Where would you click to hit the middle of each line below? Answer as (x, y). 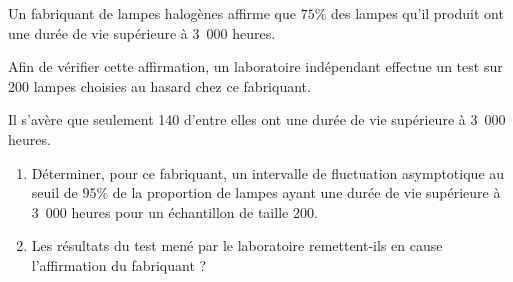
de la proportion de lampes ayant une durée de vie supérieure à (306, 192)
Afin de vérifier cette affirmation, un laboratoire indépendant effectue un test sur (255, 66)
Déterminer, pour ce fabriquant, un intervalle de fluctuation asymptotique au (268, 172)
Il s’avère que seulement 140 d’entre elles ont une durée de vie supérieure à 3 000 (257, 119)
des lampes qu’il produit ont (417, 13)
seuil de (54, 192)
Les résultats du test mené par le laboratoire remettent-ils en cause (237, 245)
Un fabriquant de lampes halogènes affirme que (152, 13)
